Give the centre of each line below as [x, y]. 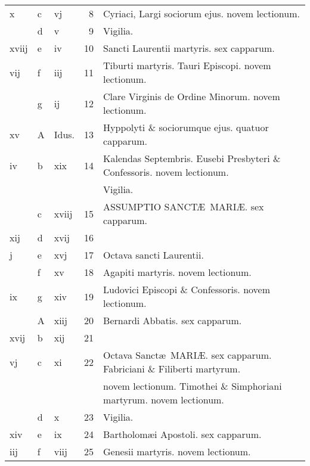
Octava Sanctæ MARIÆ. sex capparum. [187, 355]
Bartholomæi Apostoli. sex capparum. [182, 434]
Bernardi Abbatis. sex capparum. [173, 320]
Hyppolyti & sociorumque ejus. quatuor [186, 127]
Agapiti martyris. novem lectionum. [177, 272]
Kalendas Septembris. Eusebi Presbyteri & [192, 158]
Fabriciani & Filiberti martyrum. [172, 369]
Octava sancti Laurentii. [154, 255]
